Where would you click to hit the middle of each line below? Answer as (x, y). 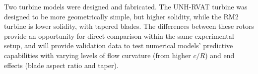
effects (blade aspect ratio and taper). (61, 65)
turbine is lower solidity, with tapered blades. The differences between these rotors (129, 26)
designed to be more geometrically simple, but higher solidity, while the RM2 (121, 16)
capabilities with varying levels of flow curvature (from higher (97, 55)
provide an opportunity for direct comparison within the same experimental (119, 36)
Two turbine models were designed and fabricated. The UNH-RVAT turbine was (126, 6)
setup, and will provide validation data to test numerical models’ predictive (119, 45)
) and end (220, 55)
